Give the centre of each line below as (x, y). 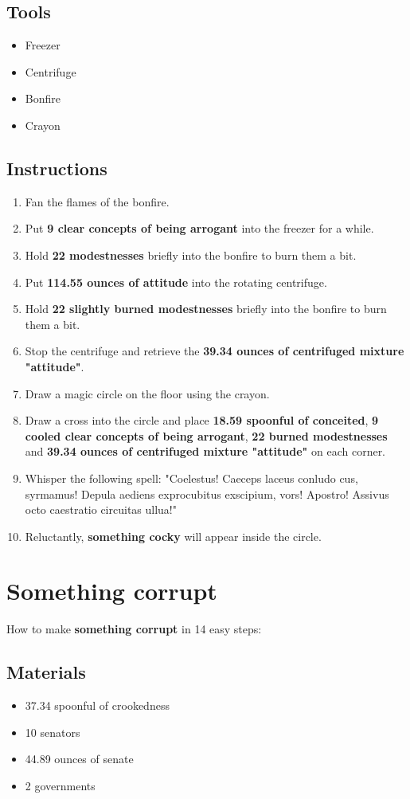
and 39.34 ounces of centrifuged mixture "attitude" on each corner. (205, 451)
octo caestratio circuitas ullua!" (101, 509)
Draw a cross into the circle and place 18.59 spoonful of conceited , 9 (202, 420)
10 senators (53, 732)
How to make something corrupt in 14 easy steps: (134, 629)
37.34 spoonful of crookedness (97, 705)
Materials (46, 672)
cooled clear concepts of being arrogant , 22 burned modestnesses (206, 435)
